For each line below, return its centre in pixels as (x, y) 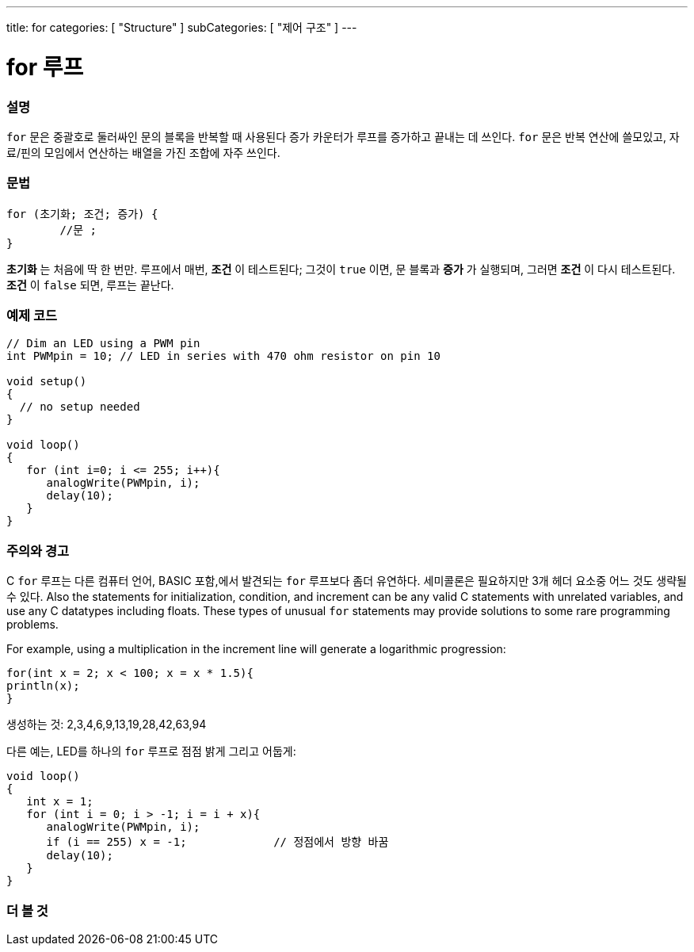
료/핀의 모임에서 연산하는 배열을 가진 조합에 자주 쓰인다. (143, 152)
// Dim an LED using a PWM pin (103, 344)
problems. (32, 625)
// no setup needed (80, 407)
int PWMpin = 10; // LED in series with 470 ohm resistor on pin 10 (223, 356)
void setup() (47, 382)
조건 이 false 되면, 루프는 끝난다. (90, 285)
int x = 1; (60, 802)
